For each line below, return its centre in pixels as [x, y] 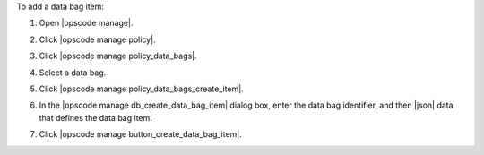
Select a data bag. [73, 73]
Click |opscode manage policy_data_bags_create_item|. [141, 89]
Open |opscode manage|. [86, 23]
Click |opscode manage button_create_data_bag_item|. [140, 134]
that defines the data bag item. [95, 117]
